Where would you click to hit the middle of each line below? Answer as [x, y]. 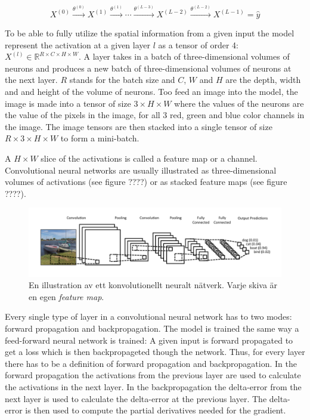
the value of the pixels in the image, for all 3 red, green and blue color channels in [155, 115]
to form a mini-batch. [100, 138]
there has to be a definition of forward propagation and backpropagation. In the [151, 363]
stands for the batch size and [122, 80]
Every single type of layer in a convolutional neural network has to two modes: [148, 316]
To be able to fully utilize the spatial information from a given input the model [150, 33]
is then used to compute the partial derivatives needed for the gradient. [156, 410]
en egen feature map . [66, 296]
